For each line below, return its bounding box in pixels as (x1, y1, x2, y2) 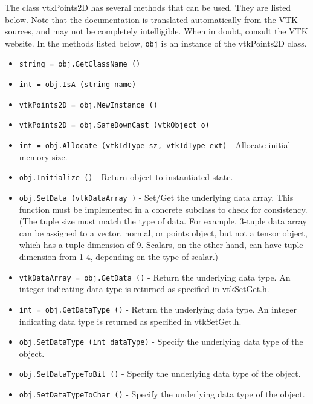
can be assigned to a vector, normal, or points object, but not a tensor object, (19, 226, 308, 239)
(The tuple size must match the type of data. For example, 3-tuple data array (19, 215, 307, 227)
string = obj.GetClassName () (19, 60, 141, 69)
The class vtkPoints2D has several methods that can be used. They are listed (5, 1, 291, 13)
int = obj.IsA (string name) (19, 80, 137, 90)
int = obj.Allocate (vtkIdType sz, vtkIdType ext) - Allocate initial (19, 138, 291, 151)
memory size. (19, 150, 68, 163)
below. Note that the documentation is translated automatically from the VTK (5, 13, 298, 25)
